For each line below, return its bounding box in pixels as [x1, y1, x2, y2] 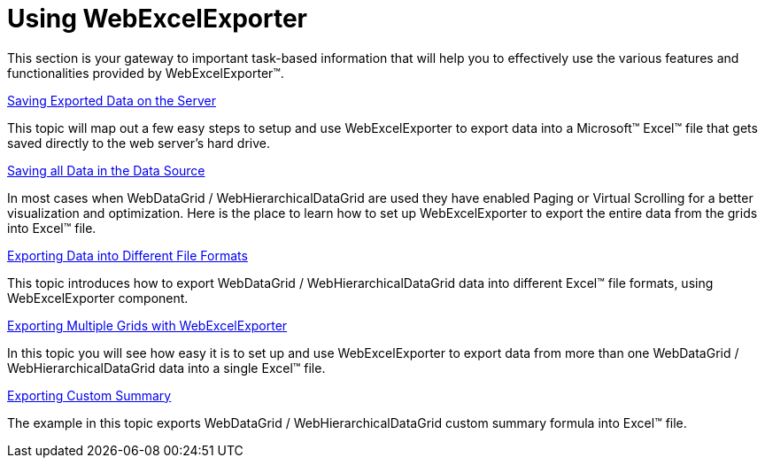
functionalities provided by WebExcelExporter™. [7, 65, 284, 81]
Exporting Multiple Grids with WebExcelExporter [7, 317, 288, 333]
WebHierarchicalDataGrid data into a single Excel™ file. [7, 360, 326, 376]
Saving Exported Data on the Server [7, 92, 216, 108]
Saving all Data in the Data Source [7, 162, 205, 178]
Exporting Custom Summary [7, 387, 172, 403]
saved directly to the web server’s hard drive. [7, 135, 270, 151]
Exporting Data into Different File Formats [7, 247, 248, 263]
